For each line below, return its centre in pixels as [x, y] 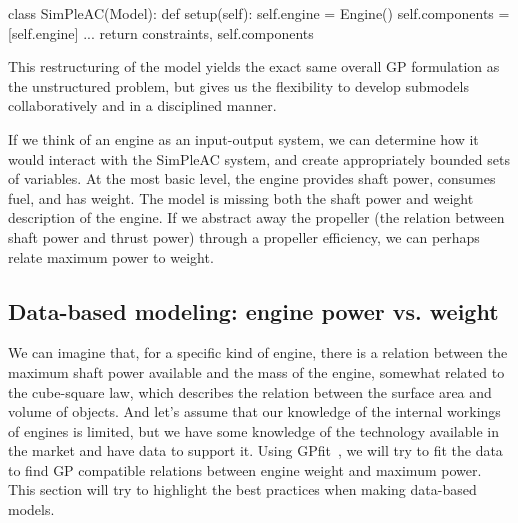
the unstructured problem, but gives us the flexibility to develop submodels [238, 85]
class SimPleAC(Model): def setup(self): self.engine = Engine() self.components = [259, 13]
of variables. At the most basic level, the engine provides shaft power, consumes [252, 178]
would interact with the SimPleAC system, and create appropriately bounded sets [259, 158]
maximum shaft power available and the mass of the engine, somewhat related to [256, 371]
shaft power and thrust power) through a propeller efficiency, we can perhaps [244, 236]
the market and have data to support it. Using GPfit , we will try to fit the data [255, 450]
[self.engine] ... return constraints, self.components [161, 32]
